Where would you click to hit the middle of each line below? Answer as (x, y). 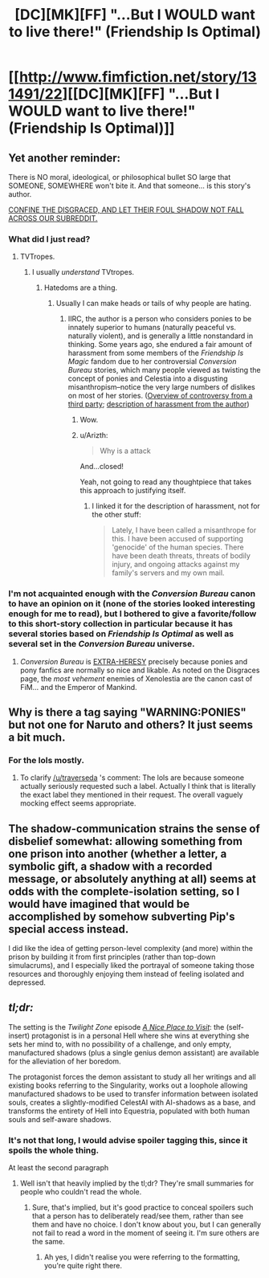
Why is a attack (125, 451)
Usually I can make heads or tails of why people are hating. (153, 304)
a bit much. (37, 737)
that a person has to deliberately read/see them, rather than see (137, 1216)
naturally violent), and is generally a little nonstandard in (161, 336)
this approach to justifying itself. (133, 491)
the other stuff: (117, 515)
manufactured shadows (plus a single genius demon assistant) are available (134, 1052)
